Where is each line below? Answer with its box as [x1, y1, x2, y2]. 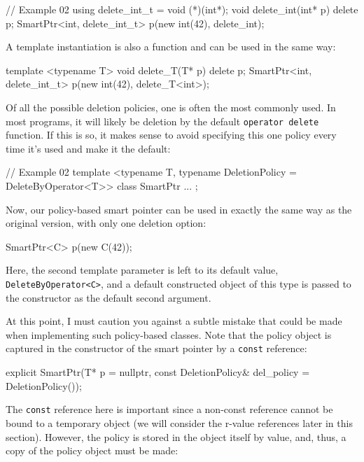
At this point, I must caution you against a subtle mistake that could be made [6, 314, 342, 328]
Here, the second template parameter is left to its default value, [6, 262, 279, 277]
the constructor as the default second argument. [6, 290, 211, 304]
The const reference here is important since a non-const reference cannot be [6, 402, 333, 416]
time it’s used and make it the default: [6, 141, 171, 155]
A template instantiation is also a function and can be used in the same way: [6, 39, 336, 54]
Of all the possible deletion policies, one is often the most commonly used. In [6, 99, 336, 114]
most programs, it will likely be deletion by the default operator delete [6, 113, 319, 128]
